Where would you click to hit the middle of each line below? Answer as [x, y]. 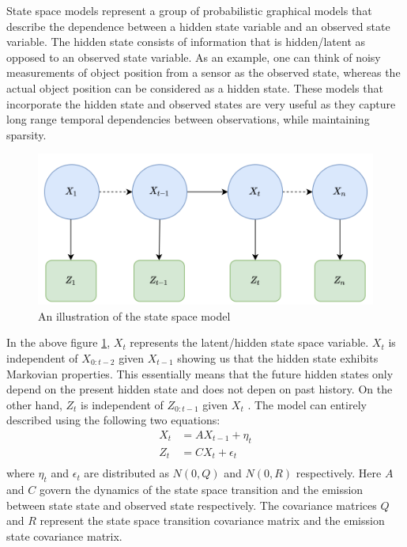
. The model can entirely [307, 404]
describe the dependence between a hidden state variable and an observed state [198, 26]
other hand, [34, 404]
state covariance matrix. [64, 536]
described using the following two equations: [113, 420]
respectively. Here [339, 473]
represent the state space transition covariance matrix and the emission [212, 520]
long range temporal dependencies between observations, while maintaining [188, 119]
